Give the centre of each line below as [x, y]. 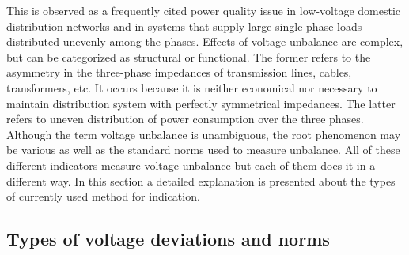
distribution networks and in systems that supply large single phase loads [184, 26]
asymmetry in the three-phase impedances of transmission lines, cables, [179, 72]
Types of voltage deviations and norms [168, 239]
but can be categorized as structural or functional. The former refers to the [189, 56]
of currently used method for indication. [103, 196]
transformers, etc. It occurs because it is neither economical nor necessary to [192, 87]
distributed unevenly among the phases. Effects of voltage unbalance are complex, [205, 41]
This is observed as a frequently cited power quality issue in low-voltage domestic [203, 10]
